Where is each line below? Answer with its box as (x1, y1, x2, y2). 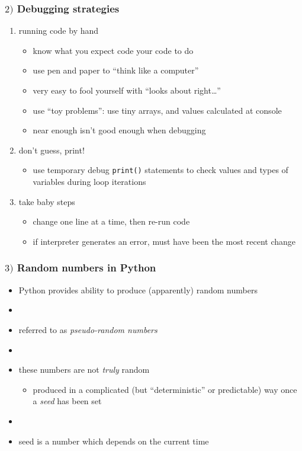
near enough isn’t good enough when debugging (33, 124, 206, 136)
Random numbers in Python (17, 260, 156, 275)
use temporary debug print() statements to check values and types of (33, 164, 288, 176)
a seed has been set (33, 395, 102, 407)
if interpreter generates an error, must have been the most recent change (33, 235, 296, 247)
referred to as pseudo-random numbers (18, 323, 158, 335)
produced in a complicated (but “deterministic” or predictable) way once (33, 383, 297, 395)
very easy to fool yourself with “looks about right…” (33, 84, 221, 97)
